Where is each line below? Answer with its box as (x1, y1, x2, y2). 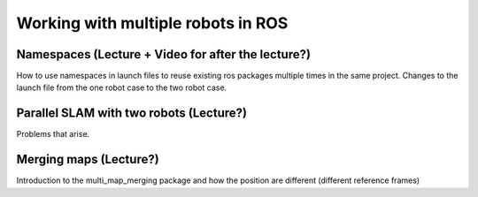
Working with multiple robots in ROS (16, 13, 289, 33)
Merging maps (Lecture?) (16, 152, 159, 167)
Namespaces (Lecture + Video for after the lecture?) (16, 47, 312, 62)
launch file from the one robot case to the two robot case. (16, 82, 227, 93)
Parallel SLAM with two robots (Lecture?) (16, 106, 248, 121)
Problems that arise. (16, 129, 90, 140)
